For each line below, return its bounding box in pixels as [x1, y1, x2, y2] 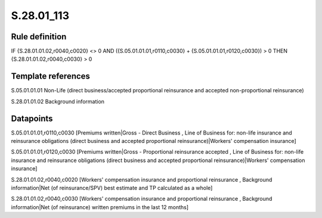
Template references [11, 71, 91, 82]
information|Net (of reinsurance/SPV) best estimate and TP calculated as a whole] [11, 185, 213, 191]
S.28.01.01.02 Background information [11, 98, 104, 105]
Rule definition [11, 32, 67, 42]
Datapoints [11, 113, 53, 123]
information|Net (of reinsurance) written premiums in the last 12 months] [11, 203, 189, 211]
